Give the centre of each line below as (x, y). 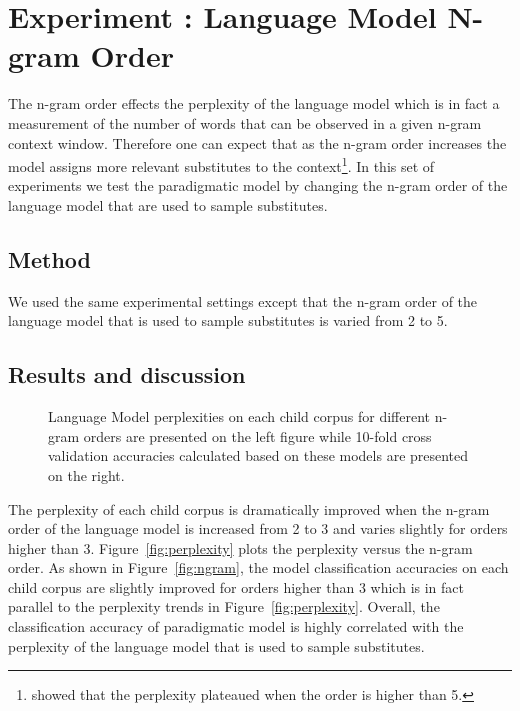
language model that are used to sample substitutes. (168, 204)
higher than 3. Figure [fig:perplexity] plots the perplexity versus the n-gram (240, 547)
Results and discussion (127, 374)
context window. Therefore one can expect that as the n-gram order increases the (257, 142)
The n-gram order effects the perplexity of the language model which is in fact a (254, 103)
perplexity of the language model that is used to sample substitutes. (216, 645)
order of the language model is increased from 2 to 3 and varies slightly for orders (258, 528)
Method (49, 258)
